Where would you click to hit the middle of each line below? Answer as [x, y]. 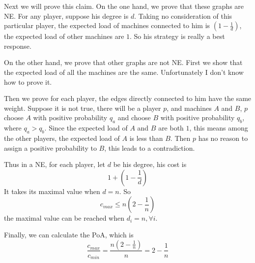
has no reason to [223, 138]
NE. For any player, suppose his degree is [66, 16]
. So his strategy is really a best [177, 36]
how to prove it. [28, 82]
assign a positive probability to [50, 148]
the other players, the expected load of [62, 138]
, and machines [189, 108]
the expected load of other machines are [64, 36]
